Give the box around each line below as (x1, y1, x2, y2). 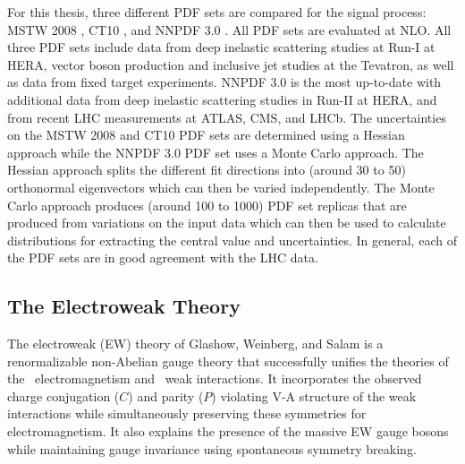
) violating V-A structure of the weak (211, 386, 417, 405)
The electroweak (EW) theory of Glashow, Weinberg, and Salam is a (7, 334, 384, 353)
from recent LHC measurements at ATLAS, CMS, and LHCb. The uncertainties (7, 107, 446, 126)
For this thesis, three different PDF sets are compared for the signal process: (7, 3, 427, 21)
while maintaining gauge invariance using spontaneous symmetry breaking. (7, 439, 417, 458)
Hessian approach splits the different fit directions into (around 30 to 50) (7, 160, 406, 179)
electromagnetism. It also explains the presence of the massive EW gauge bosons (7, 422, 449, 441)
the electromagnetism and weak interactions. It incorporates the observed (7, 369, 422, 388)
